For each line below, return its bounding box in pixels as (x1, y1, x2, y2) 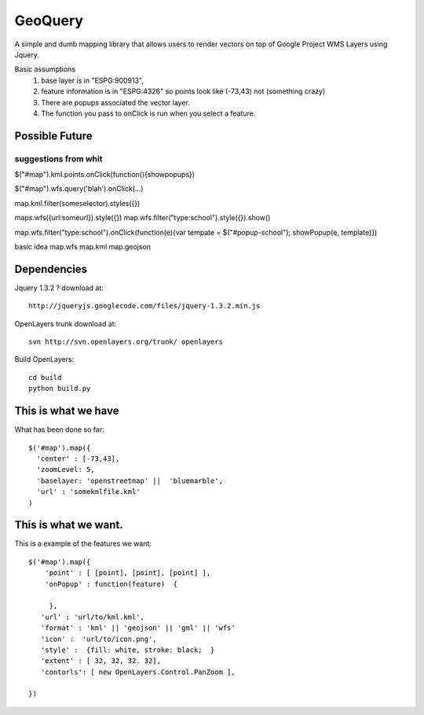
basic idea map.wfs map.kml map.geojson (14, 242, 152, 251)
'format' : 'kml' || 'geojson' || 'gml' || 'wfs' (40, 624, 236, 632)
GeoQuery (14, 12, 84, 29)
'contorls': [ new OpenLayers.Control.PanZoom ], (40, 667, 236, 676)
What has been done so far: (14, 425, 105, 434)
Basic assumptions (14, 64, 76, 74)
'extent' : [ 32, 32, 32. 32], (40, 657, 161, 665)
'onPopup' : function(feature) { (44, 579, 178, 588)
